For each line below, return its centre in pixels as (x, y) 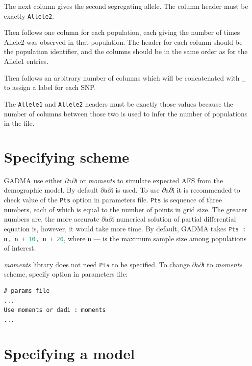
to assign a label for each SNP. (50, 87)
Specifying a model (69, 353)
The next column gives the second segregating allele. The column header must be (126, 6)
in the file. (19, 123)
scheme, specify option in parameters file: (66, 274)
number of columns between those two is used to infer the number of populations (126, 113)
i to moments (222, 264)
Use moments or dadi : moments (55, 310)
